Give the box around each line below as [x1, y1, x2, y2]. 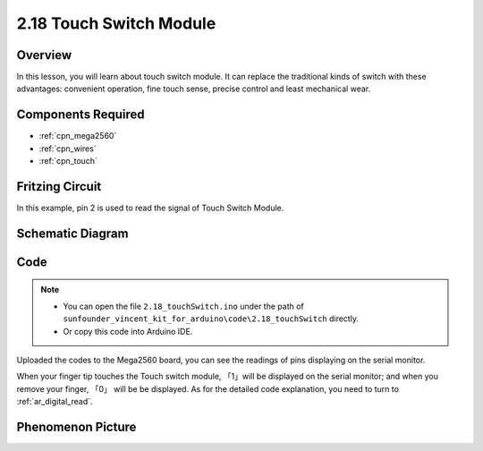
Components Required [16, 107, 145, 123]
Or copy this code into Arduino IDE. [63, 326, 193, 336]
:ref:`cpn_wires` [38, 143, 97, 154]
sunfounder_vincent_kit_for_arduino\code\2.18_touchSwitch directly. [63, 313, 360, 324]
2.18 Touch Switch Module [16, 13, 216, 33]
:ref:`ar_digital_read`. [16, 396, 93, 407]
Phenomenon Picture [16, 420, 137, 435]
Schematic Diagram [16, 225, 129, 241]
